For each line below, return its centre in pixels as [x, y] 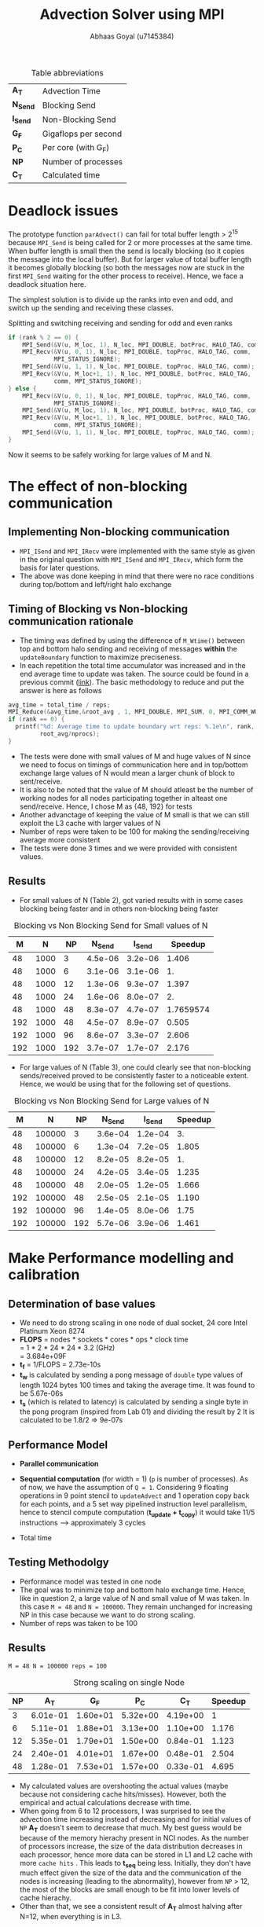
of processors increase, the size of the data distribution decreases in [131, 1846]
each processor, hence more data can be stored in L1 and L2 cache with [136, 1854]
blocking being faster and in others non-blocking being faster [119, 908]
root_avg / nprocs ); [70, 734]
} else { [22, 388]
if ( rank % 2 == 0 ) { [44, 337]
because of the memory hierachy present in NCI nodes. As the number [134, 1837]
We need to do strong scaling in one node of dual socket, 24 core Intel [133, 1323]
